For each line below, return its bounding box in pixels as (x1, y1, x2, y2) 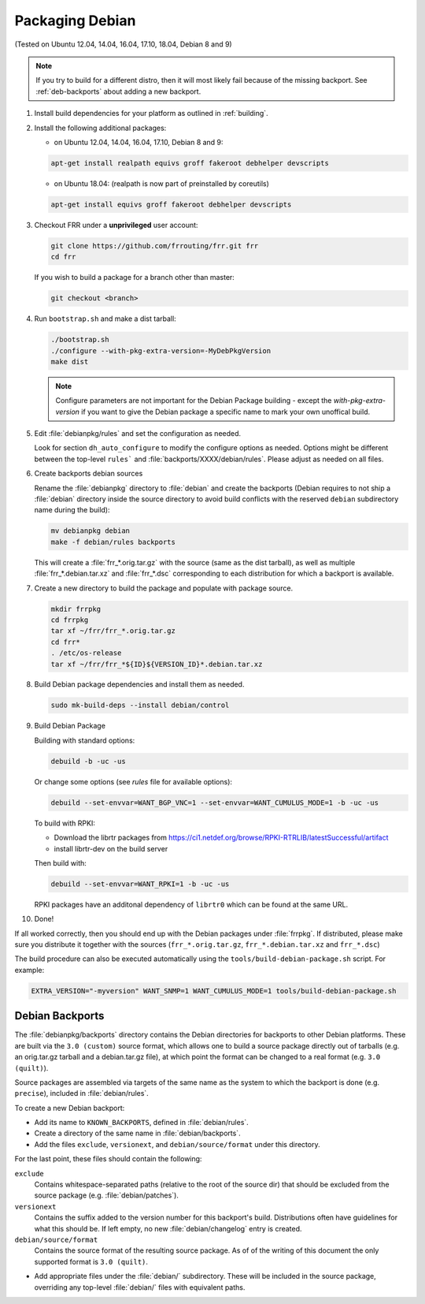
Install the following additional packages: (34, 123, 167, 132)
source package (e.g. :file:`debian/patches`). (34, 1190, 179, 1200)
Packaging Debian (14, 12, 136, 29)
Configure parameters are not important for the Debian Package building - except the (55, 396, 332, 405)
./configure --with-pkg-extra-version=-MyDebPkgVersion (50, 346, 272, 355)
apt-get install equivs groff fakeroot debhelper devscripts (50, 199, 292, 209)
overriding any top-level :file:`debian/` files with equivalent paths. (34, 1282, 246, 1292)
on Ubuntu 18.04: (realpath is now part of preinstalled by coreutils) (54, 178, 269, 188)
